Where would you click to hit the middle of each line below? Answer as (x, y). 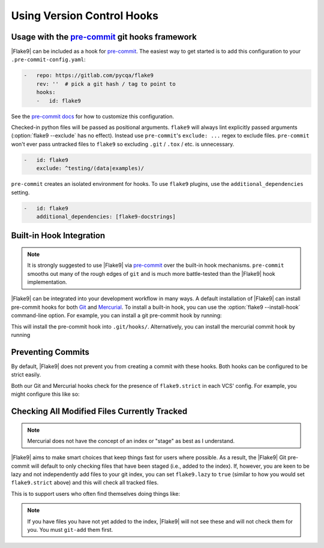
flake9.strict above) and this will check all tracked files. (85, 483)
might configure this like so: (45, 394)
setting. (20, 192)
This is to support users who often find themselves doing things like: (95, 493)
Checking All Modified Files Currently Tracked (99, 411)
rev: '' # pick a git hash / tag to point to (106, 84)
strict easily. (26, 375)
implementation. (47, 282)
